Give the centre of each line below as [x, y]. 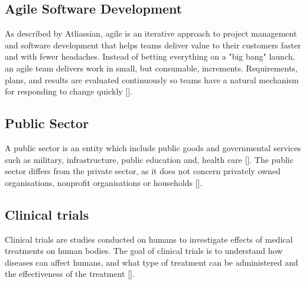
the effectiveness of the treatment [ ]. [70, 274]
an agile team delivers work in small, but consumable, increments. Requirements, [151, 68]
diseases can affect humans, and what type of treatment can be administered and [152, 262]
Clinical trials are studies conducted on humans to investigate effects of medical [149, 239]
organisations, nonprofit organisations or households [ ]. [104, 182]
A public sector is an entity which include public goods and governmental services [153, 147]
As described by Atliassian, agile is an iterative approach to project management [151, 33]
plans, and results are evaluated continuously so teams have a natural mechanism [152, 79]
